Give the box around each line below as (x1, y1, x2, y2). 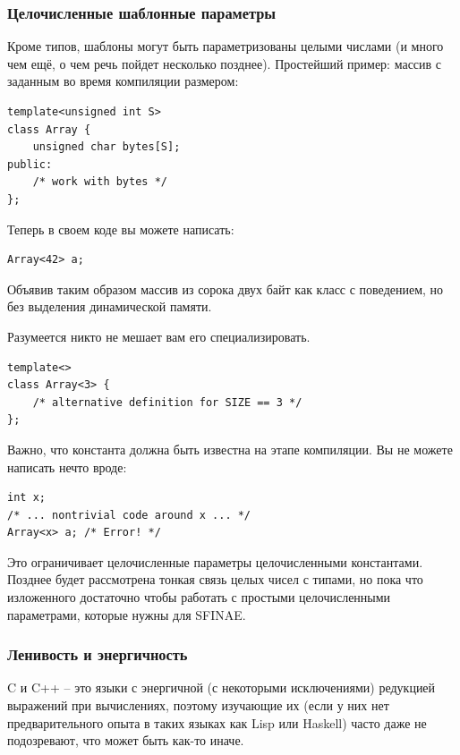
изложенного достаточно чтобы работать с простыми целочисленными (7, 588, 391, 607)
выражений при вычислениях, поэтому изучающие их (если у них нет (7, 696, 389, 715)
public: (7, 157, 53, 171)
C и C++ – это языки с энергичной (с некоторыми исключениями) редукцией (7, 678, 436, 697)
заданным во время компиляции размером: (7, 72, 239, 90)
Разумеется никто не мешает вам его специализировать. (7, 327, 311, 345)
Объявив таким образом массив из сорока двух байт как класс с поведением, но (7, 279, 444, 298)
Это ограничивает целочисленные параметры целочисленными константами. (7, 552, 423, 571)
